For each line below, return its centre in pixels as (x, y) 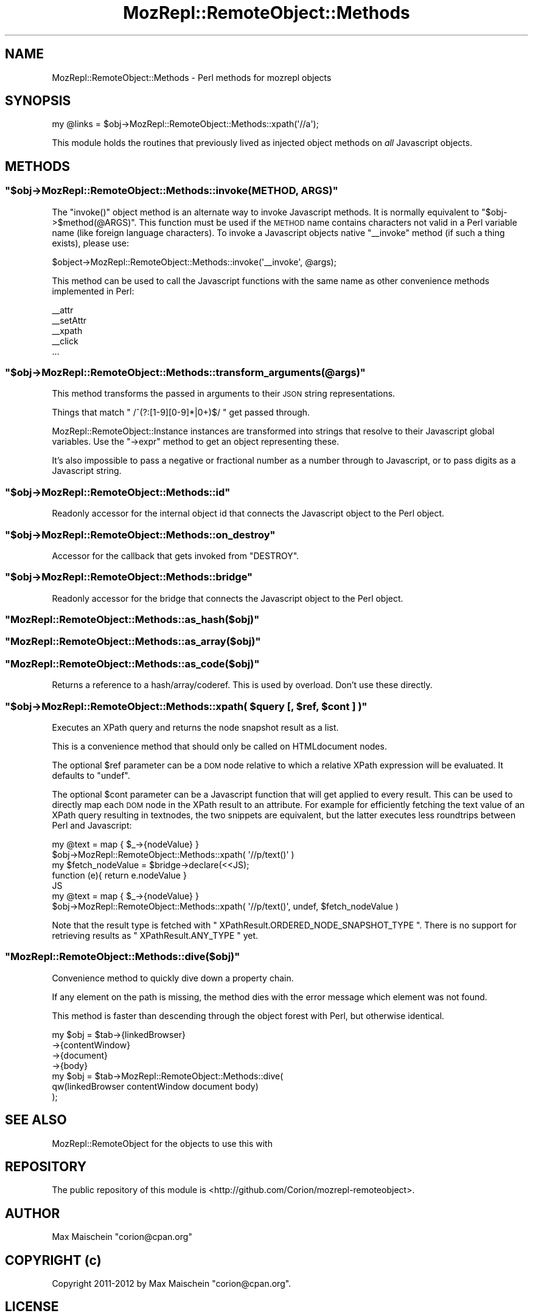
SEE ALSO (36, 1120)
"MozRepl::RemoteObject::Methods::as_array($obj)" (133, 642)
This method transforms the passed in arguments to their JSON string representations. (224, 394)
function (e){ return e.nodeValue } (119, 875)
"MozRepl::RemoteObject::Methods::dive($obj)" (123, 957)
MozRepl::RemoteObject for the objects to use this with (162, 1143)
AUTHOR (33, 1213)
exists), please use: (91, 243)
